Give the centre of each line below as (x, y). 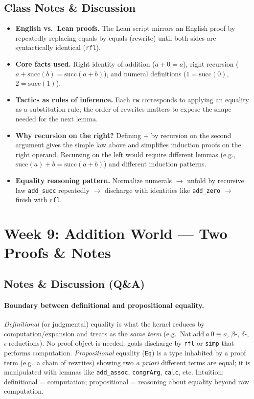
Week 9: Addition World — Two (116, 233)
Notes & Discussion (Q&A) (74, 283)
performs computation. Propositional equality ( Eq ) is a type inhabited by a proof (125, 352)
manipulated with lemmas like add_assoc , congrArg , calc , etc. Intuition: (114, 372)
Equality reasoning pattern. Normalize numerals (94, 180)
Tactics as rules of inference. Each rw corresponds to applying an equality (132, 99)
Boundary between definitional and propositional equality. (104, 305)
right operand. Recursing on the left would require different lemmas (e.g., (125, 154)
